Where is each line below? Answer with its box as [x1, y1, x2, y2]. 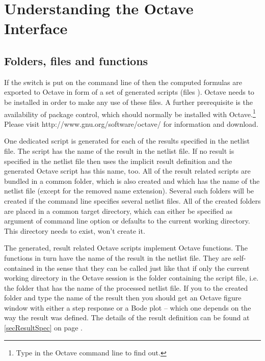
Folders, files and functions [4, 52, 148, 68]
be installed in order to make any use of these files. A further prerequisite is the [4, 96, 253, 107]
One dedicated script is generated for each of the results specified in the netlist [4, 135, 250, 146]
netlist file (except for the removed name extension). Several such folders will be [4, 185, 254, 196]
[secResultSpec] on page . [4, 322, 83, 333]
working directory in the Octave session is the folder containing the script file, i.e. [4, 272, 259, 283]
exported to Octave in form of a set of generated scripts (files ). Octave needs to [4, 87, 254, 97]
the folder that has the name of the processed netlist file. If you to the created [4, 282, 248, 293]
